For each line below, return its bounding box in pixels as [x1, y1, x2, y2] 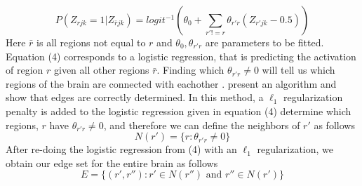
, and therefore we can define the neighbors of [103, 117, 300, 132]
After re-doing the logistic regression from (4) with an [6, 142, 237, 157]
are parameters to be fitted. [205, 35, 324, 49]
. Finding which [156, 62, 224, 77]
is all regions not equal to [36, 35, 146, 49]
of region [6, 62, 43, 77]
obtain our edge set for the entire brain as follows [6, 155, 218, 170]
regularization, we [257, 142, 334, 157]
